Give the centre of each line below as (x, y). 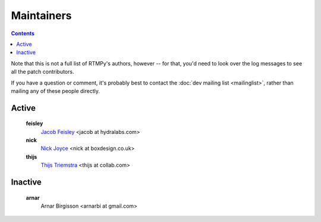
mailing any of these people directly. (56, 91)
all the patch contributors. (43, 72)
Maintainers (41, 15)
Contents (23, 33)
